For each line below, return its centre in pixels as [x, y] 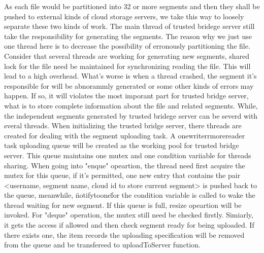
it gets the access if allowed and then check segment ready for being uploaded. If [129, 225]
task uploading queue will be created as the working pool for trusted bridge [122, 145]
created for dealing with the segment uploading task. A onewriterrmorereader [125, 135]
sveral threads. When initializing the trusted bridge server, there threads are [123, 125]
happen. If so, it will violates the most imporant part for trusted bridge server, [126, 96]
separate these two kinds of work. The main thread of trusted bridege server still [129, 26]
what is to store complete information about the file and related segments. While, [131, 105]
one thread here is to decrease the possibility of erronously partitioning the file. [127, 46]
